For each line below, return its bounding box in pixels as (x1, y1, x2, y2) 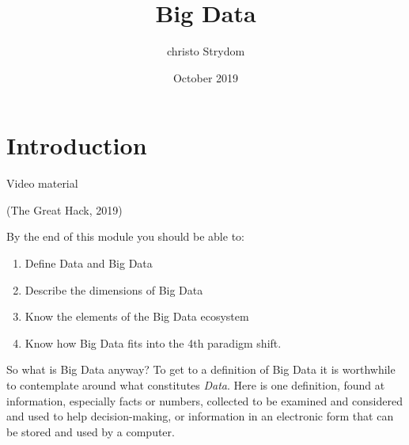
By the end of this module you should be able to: (6, 228, 244, 245)
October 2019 (172, 69, 239, 86)
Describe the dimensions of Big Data (25, 281, 203, 298)
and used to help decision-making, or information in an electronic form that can (6, 408, 394, 424)
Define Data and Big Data (25, 255, 153, 272)
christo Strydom (166, 43, 245, 59)
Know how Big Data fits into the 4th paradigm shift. (25, 334, 282, 351)
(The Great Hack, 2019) (6, 201, 123, 218)
